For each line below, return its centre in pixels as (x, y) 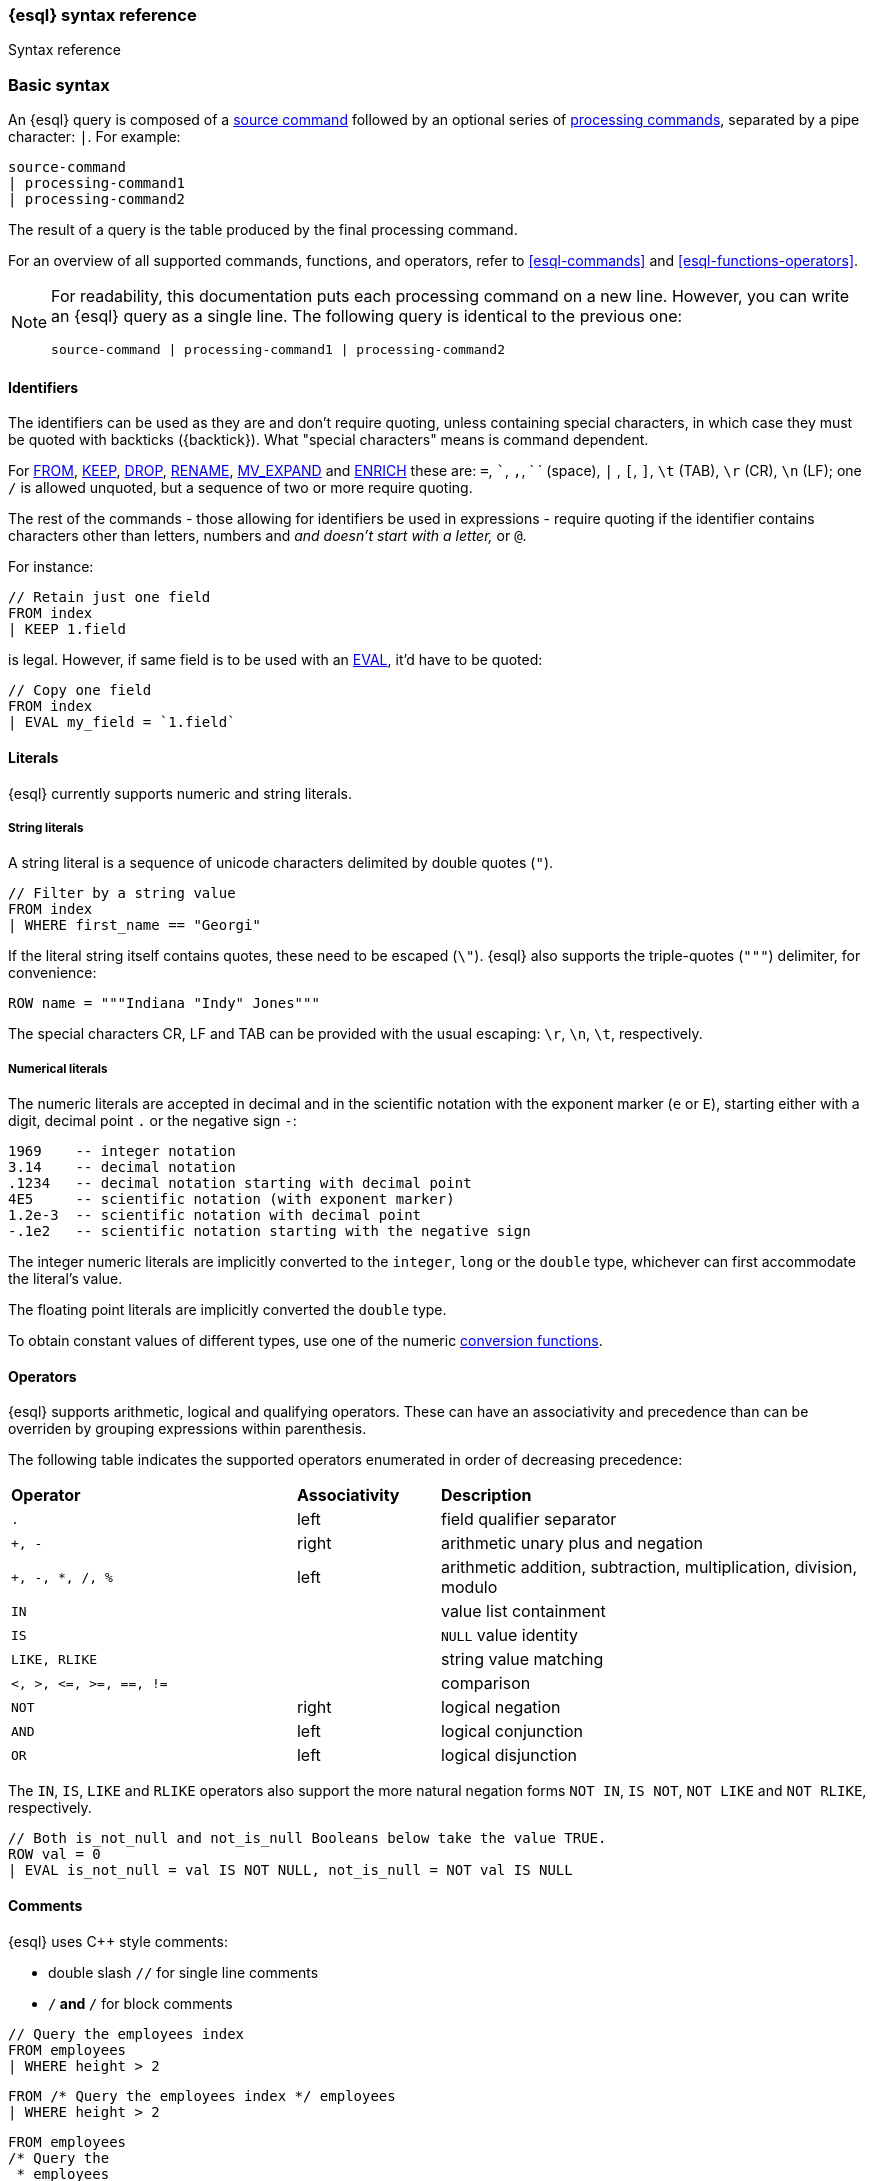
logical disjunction (508, 1755)
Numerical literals (58, 1068)
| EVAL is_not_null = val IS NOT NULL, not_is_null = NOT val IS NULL (290, 1870)
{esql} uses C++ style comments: (118, 1941)
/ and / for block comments (140, 2003)
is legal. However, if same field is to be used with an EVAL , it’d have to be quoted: (275, 660)
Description (486, 1495)
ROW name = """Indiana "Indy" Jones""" (164, 1003)
